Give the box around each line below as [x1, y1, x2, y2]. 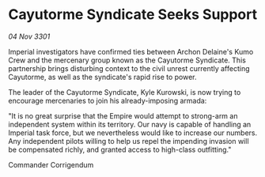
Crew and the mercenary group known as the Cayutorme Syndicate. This [8, 55, 247, 65]
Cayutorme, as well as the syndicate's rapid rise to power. [8, 72, 197, 81]
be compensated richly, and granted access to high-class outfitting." [8, 145, 232, 154]
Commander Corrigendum [8, 160, 94, 169]
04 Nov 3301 [8, 32, 51, 41]
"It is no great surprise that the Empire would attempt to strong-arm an [8, 111, 238, 120]
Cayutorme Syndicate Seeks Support [8, 6, 258, 24]
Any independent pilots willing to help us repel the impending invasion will [8, 136, 249, 145]
